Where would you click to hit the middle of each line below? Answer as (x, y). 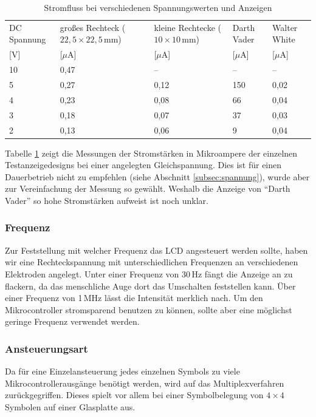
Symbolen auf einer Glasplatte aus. (70, 406)
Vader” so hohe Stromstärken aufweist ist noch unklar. (107, 200)
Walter (285, 27)
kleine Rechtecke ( (187, 27)
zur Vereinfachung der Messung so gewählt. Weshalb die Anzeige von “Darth (148, 188)
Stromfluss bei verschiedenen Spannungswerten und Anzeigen (158, 7)
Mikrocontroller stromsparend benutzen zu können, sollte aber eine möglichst (149, 309)
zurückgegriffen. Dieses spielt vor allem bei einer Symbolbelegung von (134, 395)
